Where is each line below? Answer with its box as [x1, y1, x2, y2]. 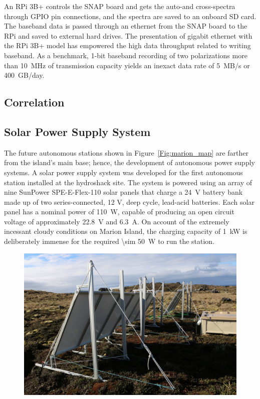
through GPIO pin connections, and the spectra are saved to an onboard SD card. [4, 11, 256, 21]
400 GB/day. [4, 70, 45, 80]
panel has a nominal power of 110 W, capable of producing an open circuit [4, 206, 234, 217]
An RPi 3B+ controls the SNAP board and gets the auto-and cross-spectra [4, 1, 235, 11]
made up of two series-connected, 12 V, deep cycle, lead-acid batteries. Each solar [4, 196, 254, 207]
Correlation [4, 94, 65, 110]
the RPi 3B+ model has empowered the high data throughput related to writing [4, 40, 251, 51]
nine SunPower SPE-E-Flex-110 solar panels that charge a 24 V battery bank [4, 187, 243, 197]
